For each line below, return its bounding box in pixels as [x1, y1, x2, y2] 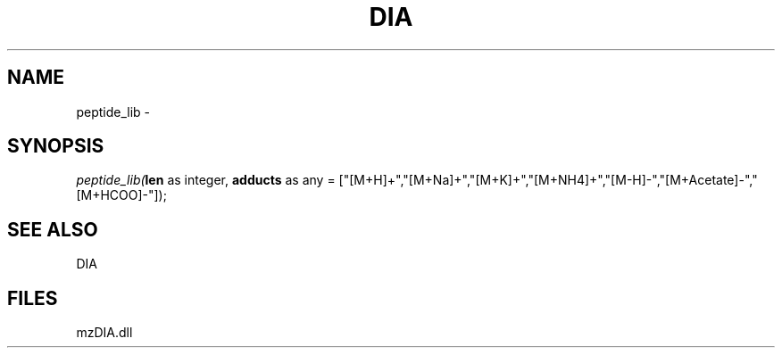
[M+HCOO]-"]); [76, 187, 167, 203]
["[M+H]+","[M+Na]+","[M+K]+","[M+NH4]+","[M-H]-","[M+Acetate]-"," [338, 172, 758, 188]
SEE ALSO [7, 218, 98, 241]
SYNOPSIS [7, 135, 104, 158]
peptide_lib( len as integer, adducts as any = [76, 172, 336, 188]
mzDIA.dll [76, 325, 133, 341]
